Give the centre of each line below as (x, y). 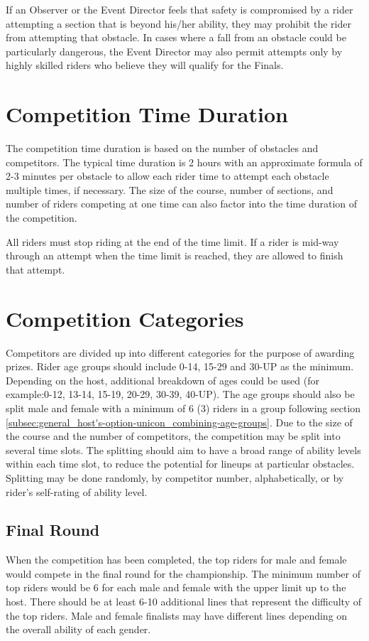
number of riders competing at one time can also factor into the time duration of (182, 204)
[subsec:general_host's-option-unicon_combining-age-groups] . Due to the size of (179, 422)
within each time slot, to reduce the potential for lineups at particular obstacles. (180, 464)
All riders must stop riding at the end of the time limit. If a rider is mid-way (172, 241)
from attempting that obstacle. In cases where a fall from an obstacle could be (176, 37)
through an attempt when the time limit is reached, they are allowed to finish (175, 255)
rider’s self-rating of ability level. (77, 491)
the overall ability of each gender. (78, 629)
